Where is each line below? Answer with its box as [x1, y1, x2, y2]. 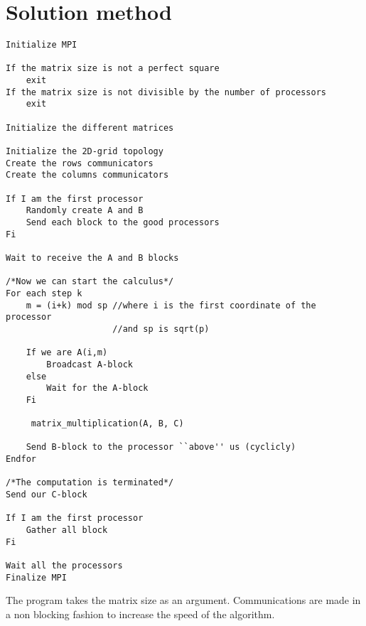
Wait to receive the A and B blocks [6, 252, 179, 263]
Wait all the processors [6, 561, 123, 571]
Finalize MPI [6, 572, 67, 583]
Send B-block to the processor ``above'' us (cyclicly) [26, 442, 296, 453]
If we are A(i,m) [26, 347, 108, 358]
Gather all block [26, 525, 108, 536]
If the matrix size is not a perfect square [6, 63, 220, 74]
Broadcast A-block [46, 359, 133, 369]
